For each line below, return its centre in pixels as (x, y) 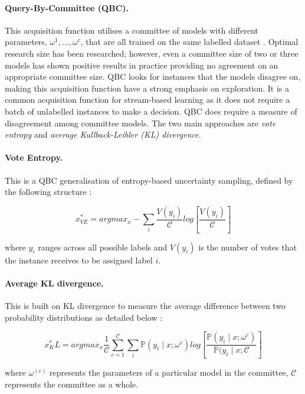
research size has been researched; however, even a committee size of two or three (152, 53)
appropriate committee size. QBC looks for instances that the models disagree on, (153, 76)
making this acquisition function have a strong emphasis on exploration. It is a (147, 88)
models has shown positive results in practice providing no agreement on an (142, 65)
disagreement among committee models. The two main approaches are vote (140, 123)
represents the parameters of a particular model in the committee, (169, 372)
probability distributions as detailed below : (84, 317)
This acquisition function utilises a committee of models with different (132, 30)
